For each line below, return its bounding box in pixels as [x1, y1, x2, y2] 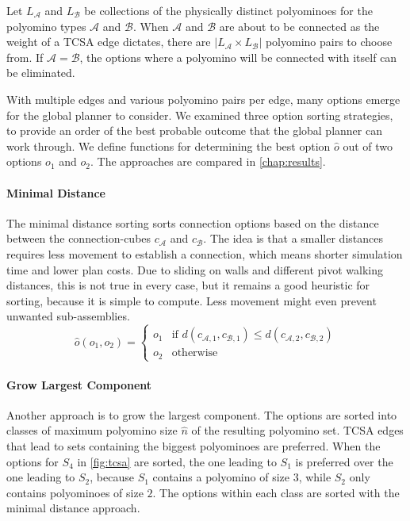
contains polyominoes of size [6, 484, 144, 500]
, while [298, 469, 331, 485]
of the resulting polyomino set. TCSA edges [191, 422, 404, 439]
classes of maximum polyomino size [6, 422, 178, 439]
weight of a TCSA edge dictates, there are [6, 33, 211, 50]
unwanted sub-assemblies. [6, 308, 130, 324]
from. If [6, 48, 44, 65]
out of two [343, 137, 393, 154]
